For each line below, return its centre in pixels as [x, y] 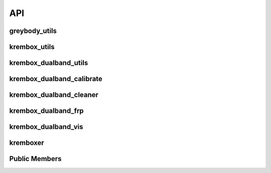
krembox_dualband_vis [46, 127]
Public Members [35, 159]
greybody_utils [33, 31]
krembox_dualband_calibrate [56, 79]
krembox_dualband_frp [46, 111]
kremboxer [27, 143]
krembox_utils [32, 47]
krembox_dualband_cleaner [54, 95]
